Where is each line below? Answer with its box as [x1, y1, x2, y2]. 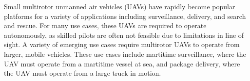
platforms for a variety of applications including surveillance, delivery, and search [4, 11, 246, 21]
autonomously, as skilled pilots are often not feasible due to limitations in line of [4, 30, 244, 40]
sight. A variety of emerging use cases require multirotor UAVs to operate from [4, 39, 240, 49]
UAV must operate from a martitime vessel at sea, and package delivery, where [4, 58, 240, 68]
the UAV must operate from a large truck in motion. [4, 68, 161, 78]
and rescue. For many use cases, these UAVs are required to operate [4, 20, 207, 31]
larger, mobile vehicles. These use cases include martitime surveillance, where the [4, 49, 246, 59]
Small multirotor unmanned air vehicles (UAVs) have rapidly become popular [4, 1, 235, 11]
